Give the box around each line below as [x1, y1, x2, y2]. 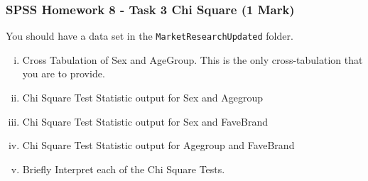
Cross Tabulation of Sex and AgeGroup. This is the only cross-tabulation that [22, 52, 363, 67]
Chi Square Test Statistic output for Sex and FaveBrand [22, 114, 269, 128]
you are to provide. [22, 66, 105, 81]
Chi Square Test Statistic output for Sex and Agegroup [22, 90, 264, 105]
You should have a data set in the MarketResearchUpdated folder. [6, 28, 293, 43]
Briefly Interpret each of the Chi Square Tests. [22, 161, 225, 176]
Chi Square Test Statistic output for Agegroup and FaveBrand [22, 138, 295, 153]
